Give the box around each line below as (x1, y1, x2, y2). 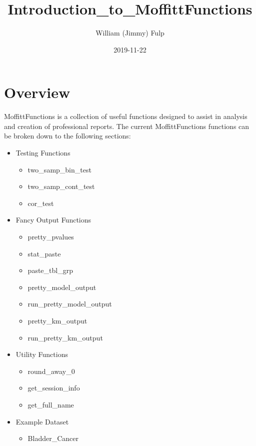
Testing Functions (15, 147, 70, 158)
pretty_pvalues (27, 231, 74, 241)
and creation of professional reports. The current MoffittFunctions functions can (4, 120, 249, 131)
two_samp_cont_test (27, 181, 95, 191)
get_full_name (27, 399, 74, 409)
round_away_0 (27, 365, 75, 376)
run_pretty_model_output (27, 298, 112, 309)
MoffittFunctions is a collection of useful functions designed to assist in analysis (4, 111, 247, 121)
